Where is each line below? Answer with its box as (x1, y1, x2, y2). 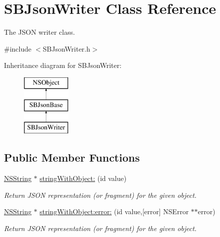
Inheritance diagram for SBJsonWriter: (4, 60, 122, 70)
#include (4, 43, 32, 54)
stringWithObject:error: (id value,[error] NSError (40, 206, 189, 217)
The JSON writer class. (4, 27, 75, 37)
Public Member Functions (4, 150, 140, 165)
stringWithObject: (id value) (40, 173, 127, 183)
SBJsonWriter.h (43, 43, 91, 54)
